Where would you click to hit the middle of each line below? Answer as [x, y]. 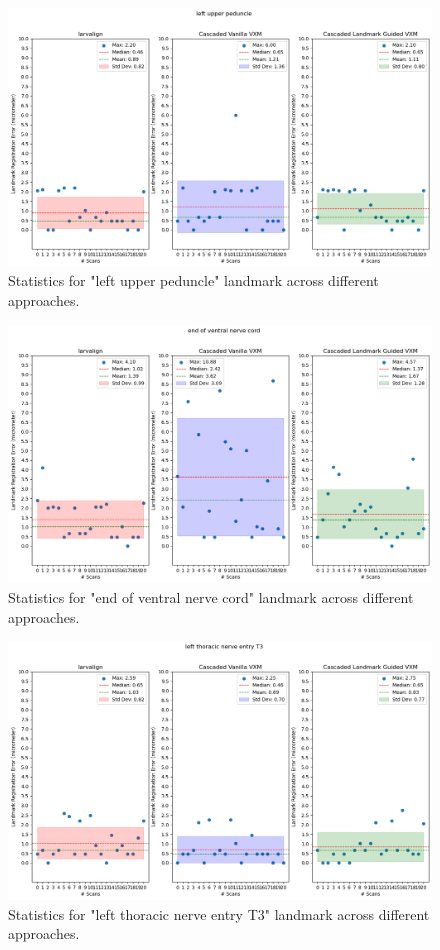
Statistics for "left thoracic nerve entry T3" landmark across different [219, 913]
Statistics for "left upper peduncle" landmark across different [193, 280]
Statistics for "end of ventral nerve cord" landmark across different [211, 596]
